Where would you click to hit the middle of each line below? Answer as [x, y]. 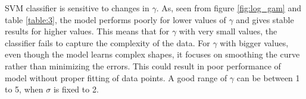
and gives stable [265, 19]
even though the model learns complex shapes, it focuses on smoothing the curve [152, 54]
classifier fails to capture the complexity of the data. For [107, 42]
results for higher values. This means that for [87, 31]
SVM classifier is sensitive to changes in [77, 8]
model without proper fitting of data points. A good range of [116, 77]
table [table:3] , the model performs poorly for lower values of [115, 19]
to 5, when [24, 89]
